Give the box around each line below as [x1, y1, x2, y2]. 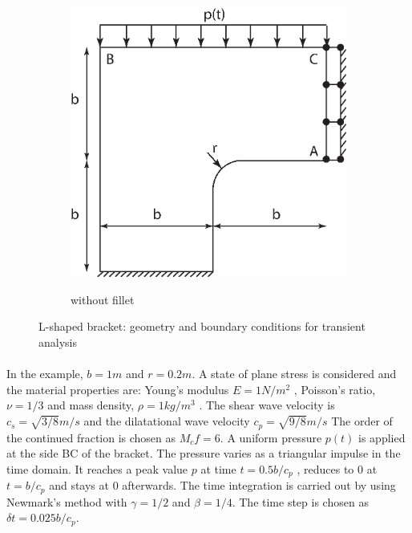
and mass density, [47, 397, 135, 413]
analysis [38, 334, 77, 351]
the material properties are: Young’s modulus [6, 380, 229, 397]
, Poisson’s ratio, [293, 380, 376, 397]
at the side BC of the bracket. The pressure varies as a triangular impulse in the [6, 445, 401, 462]
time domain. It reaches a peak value [6, 460, 188, 477]
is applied [358, 429, 406, 446]
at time [200, 460, 236, 477]
